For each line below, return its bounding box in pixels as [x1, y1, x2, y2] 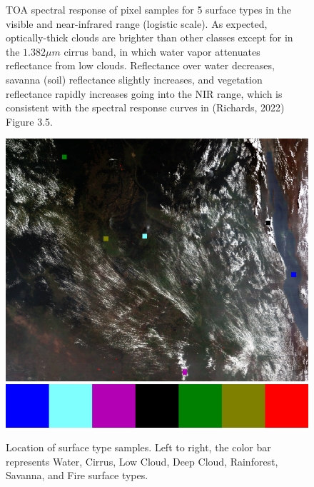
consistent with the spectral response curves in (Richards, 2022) [6, 100, 285, 115]
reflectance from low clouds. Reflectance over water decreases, [6, 58, 275, 73]
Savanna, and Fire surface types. [6, 468, 148, 483]
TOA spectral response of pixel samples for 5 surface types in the [6, 2, 292, 16]
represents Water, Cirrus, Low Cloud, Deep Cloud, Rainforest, [6, 453, 278, 468]
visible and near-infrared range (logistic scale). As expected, [6, 16, 268, 31]
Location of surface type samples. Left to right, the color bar [6, 440, 271, 455]
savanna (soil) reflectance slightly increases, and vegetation [6, 71, 263, 86]
